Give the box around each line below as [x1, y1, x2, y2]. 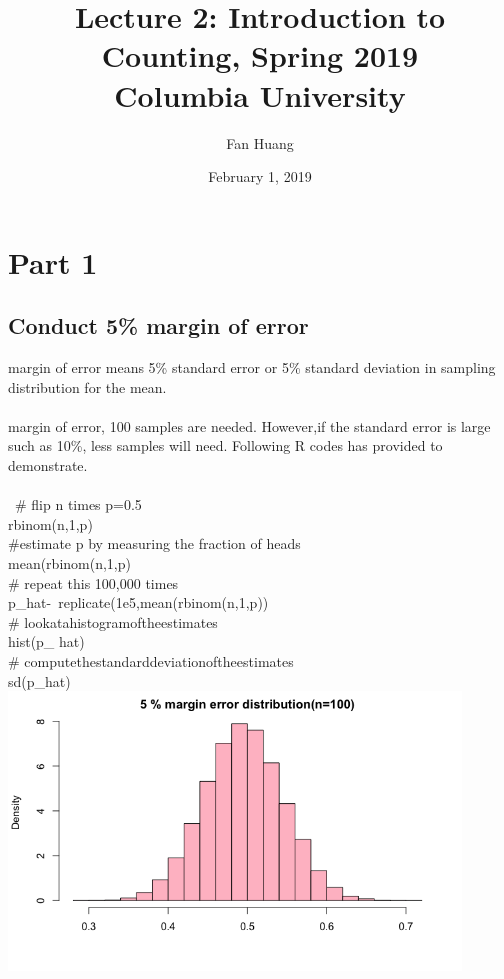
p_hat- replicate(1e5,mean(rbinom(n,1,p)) [8, 592, 269, 613]
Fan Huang [226, 132, 294, 153]
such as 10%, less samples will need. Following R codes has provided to [8, 435, 443, 456]
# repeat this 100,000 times [8, 572, 179, 593]
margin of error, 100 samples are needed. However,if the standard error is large [8, 415, 491, 436]
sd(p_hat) [8, 670, 71, 691]
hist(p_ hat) [8, 631, 85, 652]
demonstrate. [8, 455, 88, 476]
